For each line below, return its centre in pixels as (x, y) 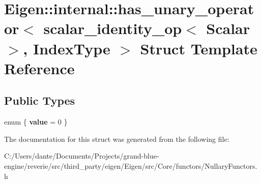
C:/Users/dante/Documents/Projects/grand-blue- (82, 156)
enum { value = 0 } (36, 122)
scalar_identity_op (113, 28)
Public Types (40, 100)
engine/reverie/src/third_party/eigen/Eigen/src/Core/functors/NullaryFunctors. (131, 165)
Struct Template (199, 48)
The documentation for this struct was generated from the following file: (117, 139)
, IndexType (67, 48)
